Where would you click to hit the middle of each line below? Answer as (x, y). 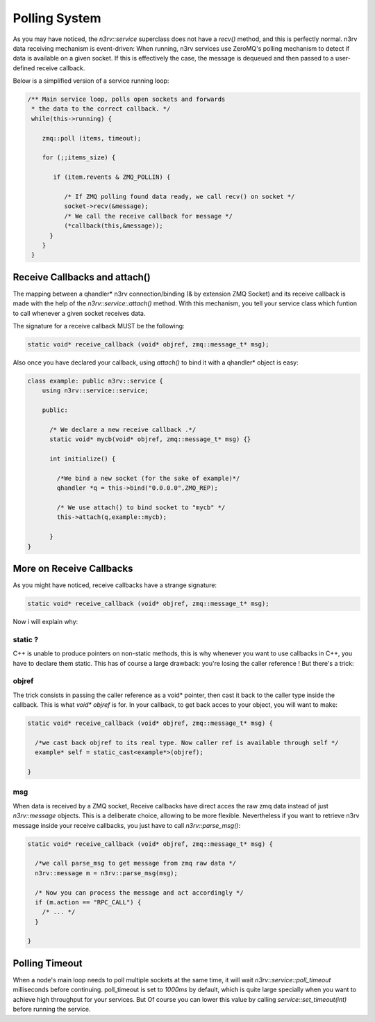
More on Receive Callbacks (73, 569)
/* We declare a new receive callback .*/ (123, 429)
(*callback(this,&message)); (113, 226)
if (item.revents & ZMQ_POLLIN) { (112, 177)
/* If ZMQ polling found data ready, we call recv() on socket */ (179, 197)
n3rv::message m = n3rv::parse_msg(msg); (107, 873)
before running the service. (52, 1009)
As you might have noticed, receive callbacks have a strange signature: (115, 585)
